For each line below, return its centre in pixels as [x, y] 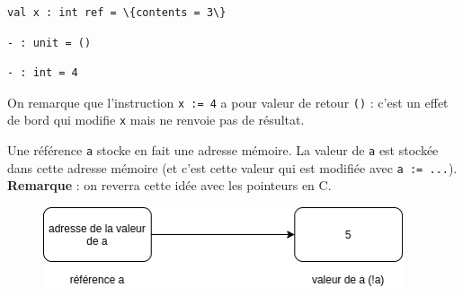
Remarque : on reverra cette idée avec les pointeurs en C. [169, 185]
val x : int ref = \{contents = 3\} [117, 13]
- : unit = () [49, 43]
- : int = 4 [43, 73]
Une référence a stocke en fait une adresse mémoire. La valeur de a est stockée [223, 150]
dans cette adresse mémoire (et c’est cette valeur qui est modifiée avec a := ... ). [232, 167]
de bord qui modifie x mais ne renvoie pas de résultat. [156, 120]
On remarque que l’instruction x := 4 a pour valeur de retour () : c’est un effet [228, 102]
